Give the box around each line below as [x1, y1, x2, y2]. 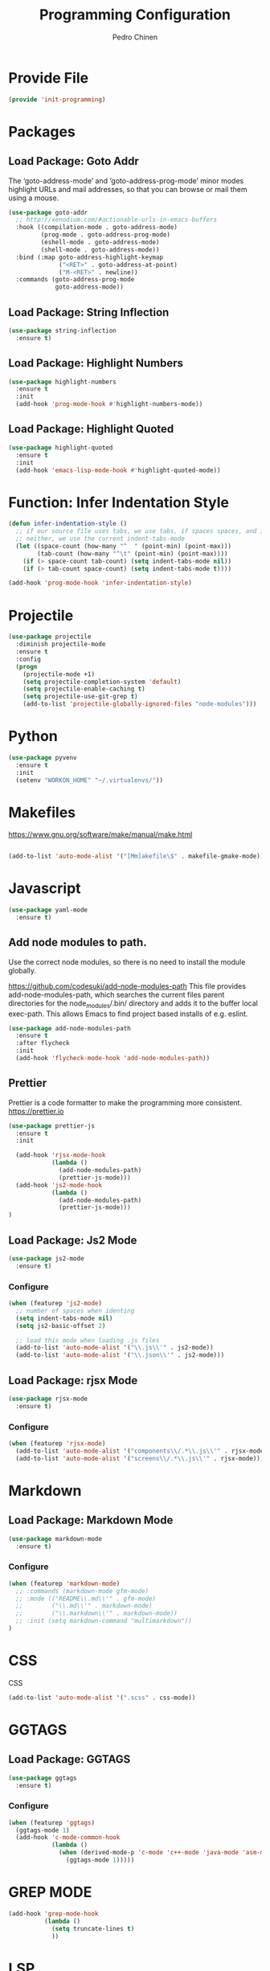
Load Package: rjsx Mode [8, 1373, 138, 1387]
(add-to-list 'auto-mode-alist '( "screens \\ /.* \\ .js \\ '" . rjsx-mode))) [15, 1454, 264, 1462]
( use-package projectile [8, 633, 92, 641]
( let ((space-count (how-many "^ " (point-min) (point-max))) [15, 542, 231, 550]
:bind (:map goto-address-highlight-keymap [15, 253, 163, 261]
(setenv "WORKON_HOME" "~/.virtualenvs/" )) [15, 776, 163, 785]
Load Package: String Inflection [8, 305, 170, 319]
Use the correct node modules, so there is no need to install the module [8, 957, 246, 966]
